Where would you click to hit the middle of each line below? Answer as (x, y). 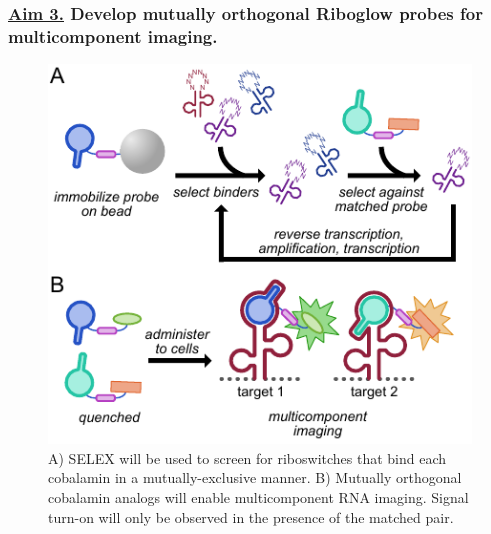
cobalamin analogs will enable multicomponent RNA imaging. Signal (258, 496)
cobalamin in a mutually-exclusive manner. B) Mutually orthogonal (255, 477)
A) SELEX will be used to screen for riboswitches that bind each (247, 457)
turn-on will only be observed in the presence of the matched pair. (251, 516)
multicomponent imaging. (113, 35)
